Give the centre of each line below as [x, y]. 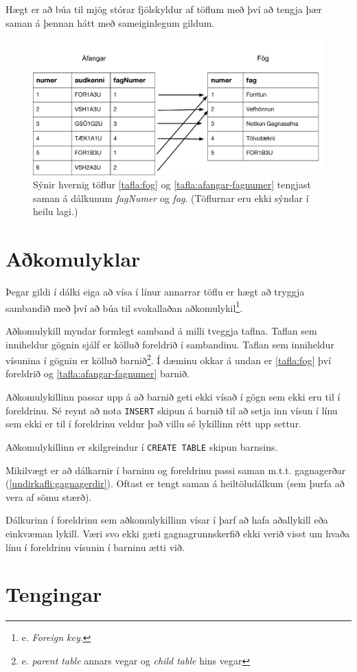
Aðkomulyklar [73, 259]
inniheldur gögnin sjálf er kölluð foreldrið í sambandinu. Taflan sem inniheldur [170, 344]
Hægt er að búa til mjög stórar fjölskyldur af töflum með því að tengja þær [164, 9]
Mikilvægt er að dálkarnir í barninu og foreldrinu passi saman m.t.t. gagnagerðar [176, 470]
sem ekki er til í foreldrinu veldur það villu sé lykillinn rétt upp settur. [154, 424]
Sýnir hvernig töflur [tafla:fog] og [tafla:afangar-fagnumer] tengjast [172, 184]
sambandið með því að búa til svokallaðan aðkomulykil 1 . [124, 306]
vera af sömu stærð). [49, 496]
